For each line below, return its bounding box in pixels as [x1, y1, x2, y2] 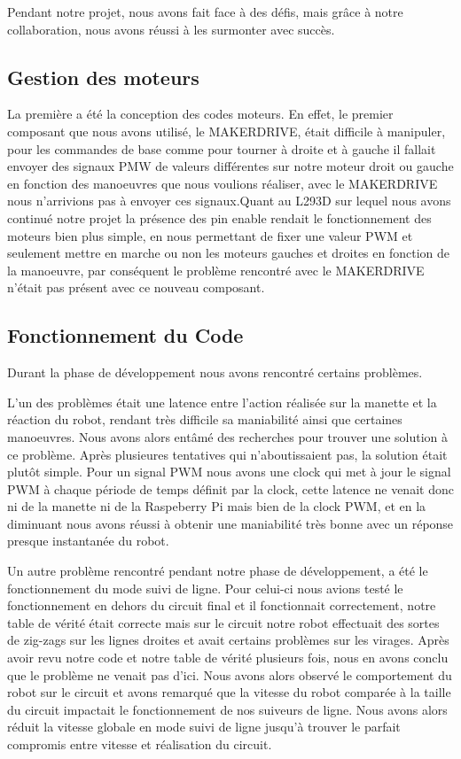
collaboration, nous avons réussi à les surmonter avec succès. [7, 19, 335, 38]
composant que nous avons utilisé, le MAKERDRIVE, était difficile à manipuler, [7, 121, 446, 140]
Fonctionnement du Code [7, 321, 244, 349]
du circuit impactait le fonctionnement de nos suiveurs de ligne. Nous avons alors [7, 700, 448, 718]
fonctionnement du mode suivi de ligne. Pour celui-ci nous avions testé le [7, 578, 403, 597]
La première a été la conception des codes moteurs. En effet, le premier [7, 105, 394, 123]
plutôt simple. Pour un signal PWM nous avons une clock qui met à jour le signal [7, 462, 451, 481]
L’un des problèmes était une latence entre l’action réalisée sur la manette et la [7, 392, 437, 411]
